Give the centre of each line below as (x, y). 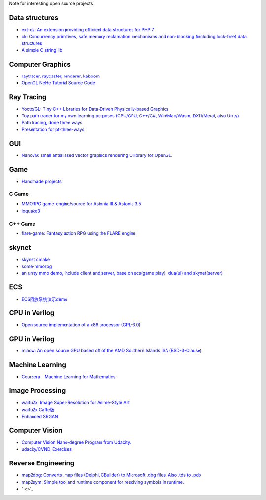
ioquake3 (31, 211)
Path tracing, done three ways (52, 123)
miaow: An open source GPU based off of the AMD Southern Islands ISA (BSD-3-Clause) (112, 351)
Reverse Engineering (42, 463)
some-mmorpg (37, 266)
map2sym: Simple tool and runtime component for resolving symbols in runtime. (103, 482)
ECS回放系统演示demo (45, 299)
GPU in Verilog (32, 339)
